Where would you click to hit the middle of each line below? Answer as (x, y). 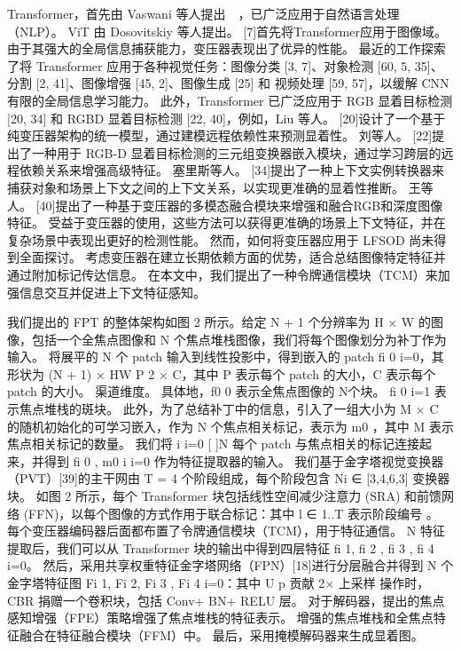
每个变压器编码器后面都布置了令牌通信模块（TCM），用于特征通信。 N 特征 (226, 531)
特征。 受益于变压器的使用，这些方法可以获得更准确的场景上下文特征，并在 (227, 222)
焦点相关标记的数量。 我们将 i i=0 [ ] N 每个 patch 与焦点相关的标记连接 (214, 444)
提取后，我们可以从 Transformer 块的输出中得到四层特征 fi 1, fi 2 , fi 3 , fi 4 (221, 547)
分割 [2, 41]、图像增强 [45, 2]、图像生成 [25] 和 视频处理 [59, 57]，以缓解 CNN (228, 83)
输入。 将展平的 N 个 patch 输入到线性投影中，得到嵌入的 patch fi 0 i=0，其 (226, 357)
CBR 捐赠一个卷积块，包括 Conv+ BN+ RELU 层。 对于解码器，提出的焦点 (226, 600)
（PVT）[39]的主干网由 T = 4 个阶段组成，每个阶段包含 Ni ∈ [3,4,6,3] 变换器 (229, 478)
